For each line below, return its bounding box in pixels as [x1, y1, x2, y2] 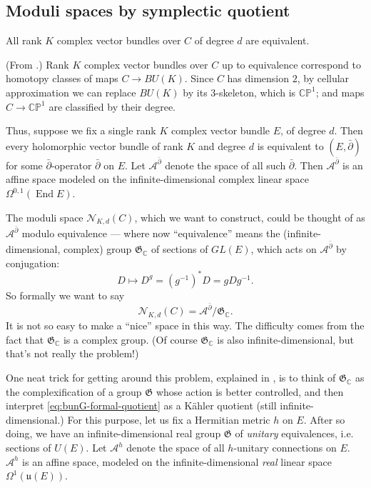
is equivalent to [257, 138, 324, 153]
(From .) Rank [6, 56, 69, 71]
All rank [6, 33, 42, 48]
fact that [6, 332, 44, 347]
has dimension [227, 71, 290, 86]
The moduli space [6, 209, 83, 224]
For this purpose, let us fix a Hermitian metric [67, 412, 270, 427]
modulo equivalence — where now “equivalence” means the [21, 226, 280, 241]
